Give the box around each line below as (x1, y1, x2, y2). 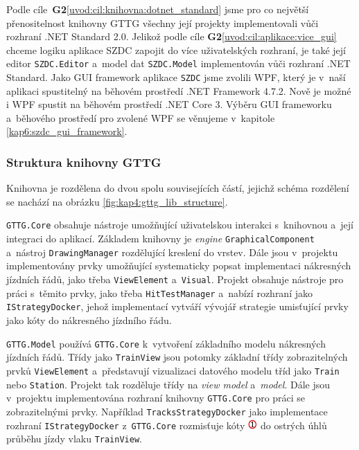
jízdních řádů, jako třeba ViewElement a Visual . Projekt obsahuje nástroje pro (6, 272, 344, 287)
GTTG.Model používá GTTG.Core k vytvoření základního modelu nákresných (6, 336, 326, 350)
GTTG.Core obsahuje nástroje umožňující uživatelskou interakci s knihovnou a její (6, 217, 353, 232)
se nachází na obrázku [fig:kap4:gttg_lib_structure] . (6, 194, 228, 208)
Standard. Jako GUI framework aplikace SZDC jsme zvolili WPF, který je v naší (6, 70, 346, 84)
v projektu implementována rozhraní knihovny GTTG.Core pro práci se (6, 390, 306, 405)
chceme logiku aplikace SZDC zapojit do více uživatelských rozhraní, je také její (6, 42, 346, 57)
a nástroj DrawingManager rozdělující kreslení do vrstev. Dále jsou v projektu (6, 244, 338, 259)
